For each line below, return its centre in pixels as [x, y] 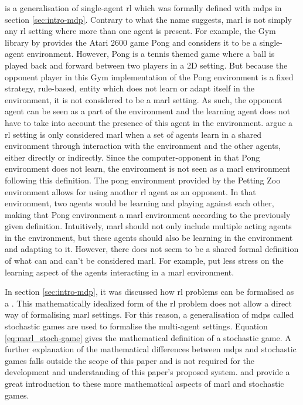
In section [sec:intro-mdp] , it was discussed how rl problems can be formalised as [149, 292]
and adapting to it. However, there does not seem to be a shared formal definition [152, 249]
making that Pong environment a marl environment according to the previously [148, 214]
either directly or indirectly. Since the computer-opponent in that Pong [132, 157]
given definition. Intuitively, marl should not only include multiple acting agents [148, 226]
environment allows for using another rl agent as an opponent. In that [130, 191]
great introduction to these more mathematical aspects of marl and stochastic [144, 383]
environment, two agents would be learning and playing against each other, [139, 203]
